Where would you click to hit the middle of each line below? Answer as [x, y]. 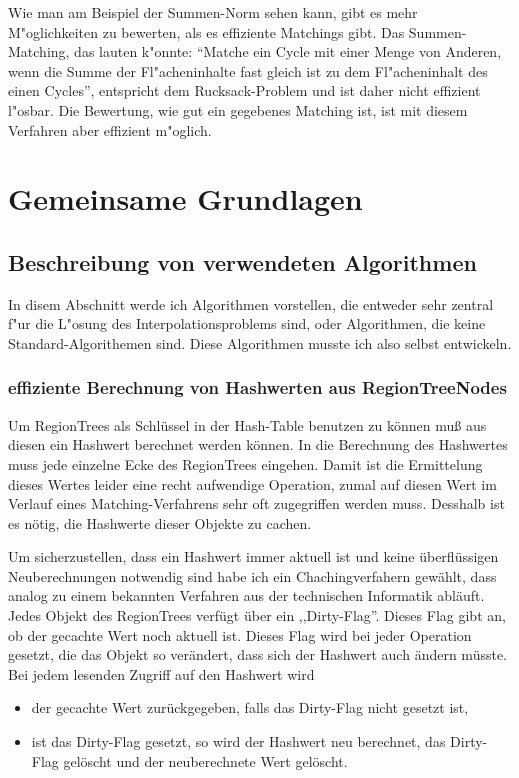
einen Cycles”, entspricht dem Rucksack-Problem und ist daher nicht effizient [244, 90]
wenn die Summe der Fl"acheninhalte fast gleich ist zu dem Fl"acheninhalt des [248, 70]
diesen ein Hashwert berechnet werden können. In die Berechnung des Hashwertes [258, 444]
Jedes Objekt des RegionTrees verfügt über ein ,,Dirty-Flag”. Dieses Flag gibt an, [257, 615]
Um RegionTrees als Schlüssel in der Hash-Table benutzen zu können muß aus [247, 424]
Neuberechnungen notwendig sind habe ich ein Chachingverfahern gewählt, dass [252, 575]
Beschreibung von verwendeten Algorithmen [242, 261]
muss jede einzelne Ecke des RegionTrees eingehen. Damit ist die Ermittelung [245, 463]
